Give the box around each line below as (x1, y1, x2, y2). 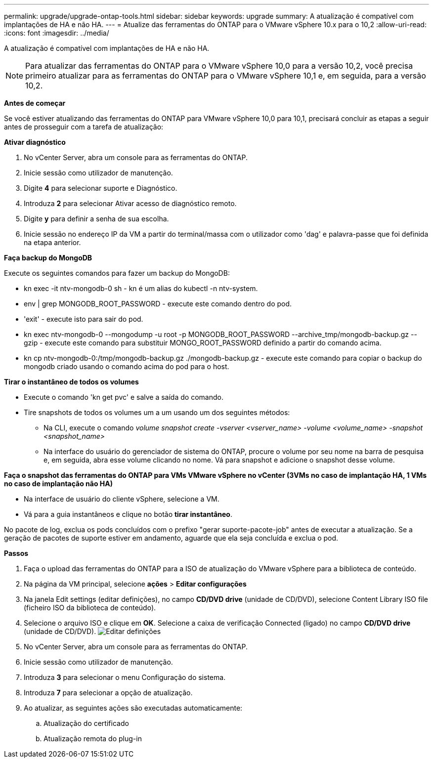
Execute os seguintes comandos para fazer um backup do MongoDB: (4, 269, 230, 277)
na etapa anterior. (24, 238, 81, 247)
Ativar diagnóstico (4, 138, 66, 146)
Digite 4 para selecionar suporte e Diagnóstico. (24, 184, 177, 192)
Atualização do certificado (43, 719, 129, 727)
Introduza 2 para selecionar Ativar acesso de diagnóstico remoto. (24, 199, 237, 208)
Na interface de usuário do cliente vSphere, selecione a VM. (24, 495, 219, 503)
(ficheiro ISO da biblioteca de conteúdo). (24, 603, 156, 612)
